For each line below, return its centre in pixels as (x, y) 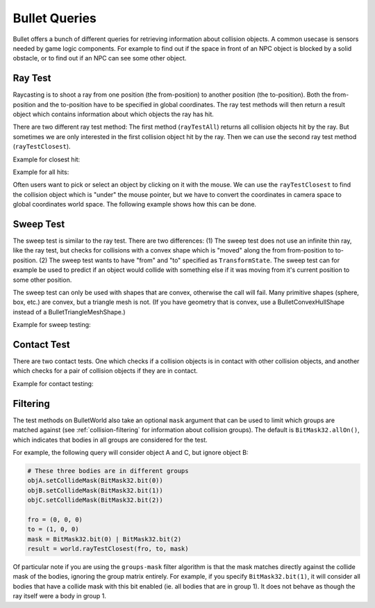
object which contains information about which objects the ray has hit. (114, 114)
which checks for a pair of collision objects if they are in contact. (105, 371)
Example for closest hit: (47, 159)
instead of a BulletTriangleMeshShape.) (69, 312)
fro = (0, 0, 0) (55, 519)
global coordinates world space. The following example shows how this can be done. (135, 205)
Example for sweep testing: (52, 325)
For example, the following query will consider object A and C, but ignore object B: (131, 452)
